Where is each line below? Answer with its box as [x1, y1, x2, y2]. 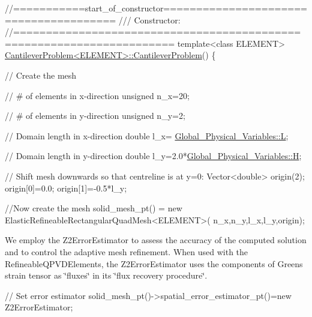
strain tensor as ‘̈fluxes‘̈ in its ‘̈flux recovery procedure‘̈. [5, 269, 208, 282]
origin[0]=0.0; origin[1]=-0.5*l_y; [5, 181, 127, 194]
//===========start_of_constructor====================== [5, 2, 307, 14]
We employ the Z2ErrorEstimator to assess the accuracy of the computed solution [5, 234, 307, 246]
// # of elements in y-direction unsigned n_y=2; [5, 109, 185, 122]
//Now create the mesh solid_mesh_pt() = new [5, 202, 182, 214]
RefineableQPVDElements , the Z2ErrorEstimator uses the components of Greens [5, 257, 303, 270]
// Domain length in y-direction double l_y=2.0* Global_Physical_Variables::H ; [5, 149, 302, 162]
